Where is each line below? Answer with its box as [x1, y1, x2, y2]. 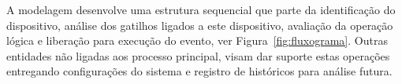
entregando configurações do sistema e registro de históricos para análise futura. [6, 63, 393, 79]
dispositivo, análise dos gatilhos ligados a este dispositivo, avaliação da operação [6, 16, 393, 33]
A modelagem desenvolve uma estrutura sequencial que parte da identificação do [6, 2, 396, 17]
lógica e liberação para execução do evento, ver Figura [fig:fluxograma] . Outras [6, 32, 388, 49]
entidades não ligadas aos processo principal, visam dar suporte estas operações [6, 47, 390, 64]
